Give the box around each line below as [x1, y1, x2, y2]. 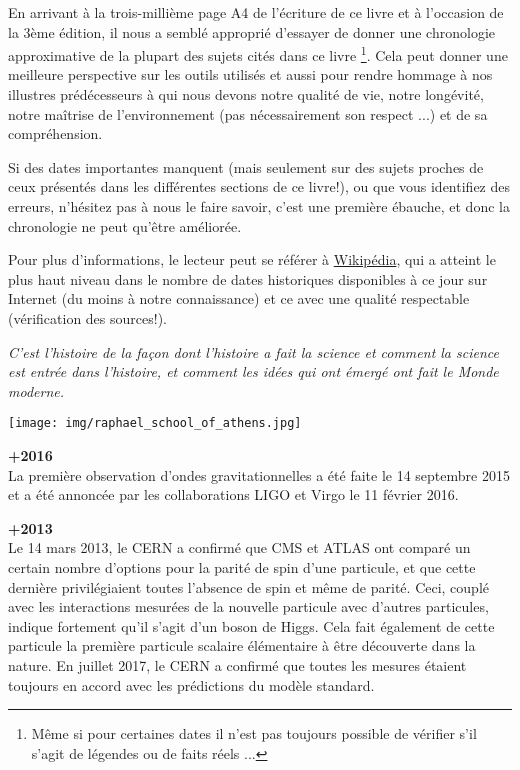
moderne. [8, 380, 64, 401]
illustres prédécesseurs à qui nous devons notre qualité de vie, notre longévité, [8, 84, 484, 105]
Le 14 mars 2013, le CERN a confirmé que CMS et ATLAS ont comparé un [8, 537, 471, 558]
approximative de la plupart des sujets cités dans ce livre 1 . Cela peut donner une [8, 42, 508, 65]
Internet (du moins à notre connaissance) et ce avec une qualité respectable [8, 288, 470, 309]
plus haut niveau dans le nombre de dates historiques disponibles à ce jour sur [8, 268, 488, 289]
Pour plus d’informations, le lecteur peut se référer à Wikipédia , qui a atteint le [8, 249, 496, 270]
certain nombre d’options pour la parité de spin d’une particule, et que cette [8, 556, 476, 577]
